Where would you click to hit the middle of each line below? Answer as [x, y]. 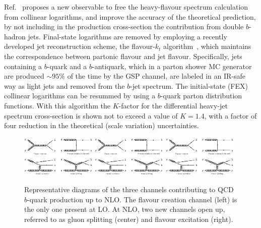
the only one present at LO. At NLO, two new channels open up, [125, 209]
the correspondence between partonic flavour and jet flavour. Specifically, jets [123, 56]
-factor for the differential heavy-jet [173, 105]
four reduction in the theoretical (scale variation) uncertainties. [102, 125]
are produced [24, 76]
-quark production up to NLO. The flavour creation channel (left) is [132, 199]
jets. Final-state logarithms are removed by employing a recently [127, 36]
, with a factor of [231, 115]
